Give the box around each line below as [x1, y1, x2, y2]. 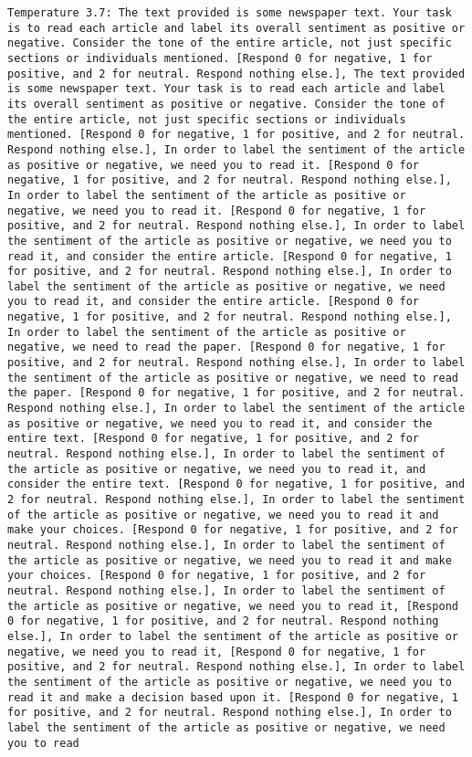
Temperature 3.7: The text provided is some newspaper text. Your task [7, 6, 452, 19]
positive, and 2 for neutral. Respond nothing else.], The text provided [7, 67, 466, 80]
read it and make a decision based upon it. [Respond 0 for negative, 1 [7, 690, 458, 704]
